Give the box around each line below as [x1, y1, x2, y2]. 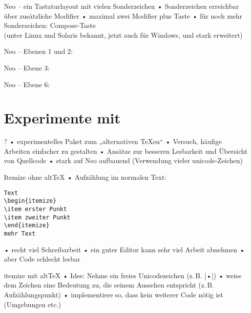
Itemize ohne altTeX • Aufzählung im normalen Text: [4, 172, 167, 182]
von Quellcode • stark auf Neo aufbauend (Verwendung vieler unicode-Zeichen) [4, 155, 243, 166]
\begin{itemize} [4, 197, 57, 205]
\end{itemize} [4, 222, 50, 229]
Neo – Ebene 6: [4, 79, 50, 89]
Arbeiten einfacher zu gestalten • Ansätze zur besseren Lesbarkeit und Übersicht [4, 145, 248, 156]
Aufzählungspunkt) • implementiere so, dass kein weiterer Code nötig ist [4, 289, 223, 299]
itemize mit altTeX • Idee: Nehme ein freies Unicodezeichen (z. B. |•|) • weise [4, 270, 242, 280]
